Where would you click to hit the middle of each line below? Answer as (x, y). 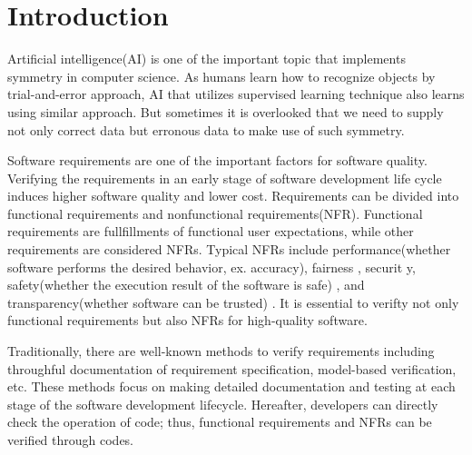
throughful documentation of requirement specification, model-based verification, (232, 368)
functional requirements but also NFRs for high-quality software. (187, 320)
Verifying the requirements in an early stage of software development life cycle (225, 178)
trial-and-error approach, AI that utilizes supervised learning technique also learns (236, 94)
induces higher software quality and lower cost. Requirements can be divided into (233, 196)
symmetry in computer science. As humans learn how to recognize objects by (221, 76)
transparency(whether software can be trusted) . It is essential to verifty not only (233, 302)
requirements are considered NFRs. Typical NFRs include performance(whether (229, 249)
